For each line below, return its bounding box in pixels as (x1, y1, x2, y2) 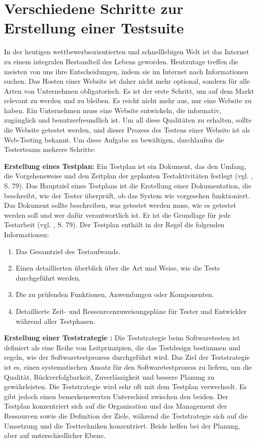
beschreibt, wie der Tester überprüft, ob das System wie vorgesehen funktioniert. (4, 190, 250, 200)
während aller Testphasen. (15, 315, 95, 326)
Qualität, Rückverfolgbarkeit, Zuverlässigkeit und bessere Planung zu (4, 371, 215, 382)
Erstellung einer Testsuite (4, 17, 184, 38)
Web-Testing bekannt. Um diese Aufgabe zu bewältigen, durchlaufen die (4, 134, 224, 145)
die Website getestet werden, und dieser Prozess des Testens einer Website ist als (4, 125, 250, 135)
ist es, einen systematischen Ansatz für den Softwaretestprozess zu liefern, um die (4, 361, 252, 372)
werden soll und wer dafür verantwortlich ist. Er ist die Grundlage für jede (4, 209, 231, 220)
